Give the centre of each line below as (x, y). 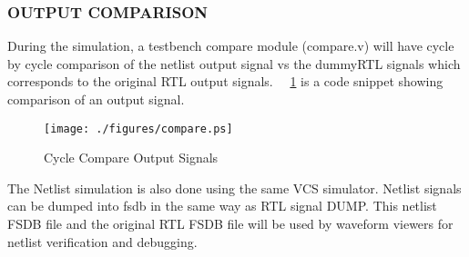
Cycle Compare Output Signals (131, 158)
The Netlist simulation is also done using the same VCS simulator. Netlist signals (234, 188)
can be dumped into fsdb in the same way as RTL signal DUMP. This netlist (222, 206)
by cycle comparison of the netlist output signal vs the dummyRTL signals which (234, 63)
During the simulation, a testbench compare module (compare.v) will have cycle (231, 46)
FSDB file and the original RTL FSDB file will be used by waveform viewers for (230, 224)
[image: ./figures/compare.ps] (138, 128)
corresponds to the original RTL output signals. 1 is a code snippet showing (225, 81)
